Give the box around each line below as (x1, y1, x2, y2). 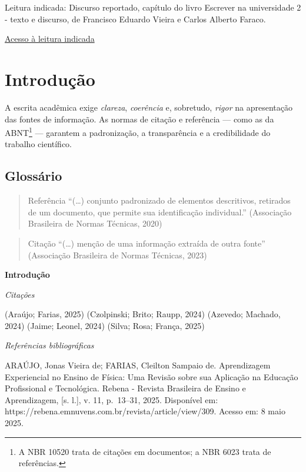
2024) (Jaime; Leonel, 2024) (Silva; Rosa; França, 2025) (5, 319, 205, 331)
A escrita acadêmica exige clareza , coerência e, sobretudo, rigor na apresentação (5, 101, 293, 113)
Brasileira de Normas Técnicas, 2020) (28, 217, 162, 230)
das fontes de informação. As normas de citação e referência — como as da (5, 112, 274, 125)
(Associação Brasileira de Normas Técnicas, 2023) (28, 248, 207, 261)
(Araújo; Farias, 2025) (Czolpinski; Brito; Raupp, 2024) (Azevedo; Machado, (5, 308, 281, 320)
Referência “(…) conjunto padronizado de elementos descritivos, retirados (28, 194, 291, 207)
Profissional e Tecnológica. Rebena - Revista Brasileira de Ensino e (5, 382, 246, 394)
